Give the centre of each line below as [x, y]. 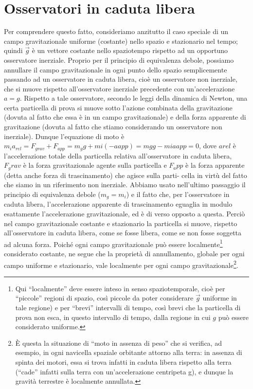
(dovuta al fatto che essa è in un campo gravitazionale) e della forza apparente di [125, 117]
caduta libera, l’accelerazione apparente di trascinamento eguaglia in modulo [118, 204]
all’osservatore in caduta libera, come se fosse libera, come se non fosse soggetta [123, 233]
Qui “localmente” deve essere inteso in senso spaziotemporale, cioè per [120, 288]
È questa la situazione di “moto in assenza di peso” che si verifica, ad [118, 343]
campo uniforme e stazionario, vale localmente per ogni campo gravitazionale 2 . [121, 264]
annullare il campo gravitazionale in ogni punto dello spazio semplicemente [116, 69]
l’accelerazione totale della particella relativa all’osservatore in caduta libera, [118, 155]
